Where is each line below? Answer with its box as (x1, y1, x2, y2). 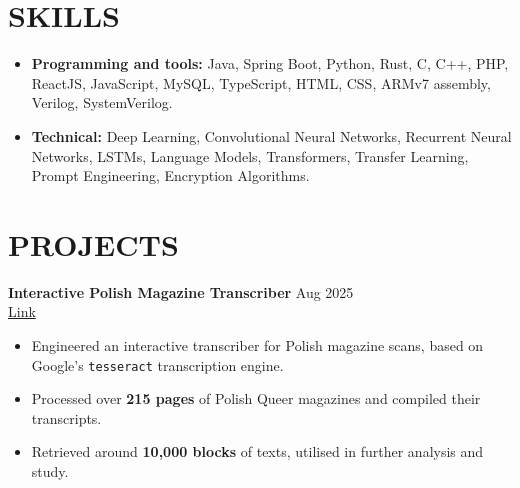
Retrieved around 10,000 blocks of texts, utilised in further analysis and (31, 441, 484, 462)
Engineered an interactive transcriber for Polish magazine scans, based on (31, 335, 484, 355)
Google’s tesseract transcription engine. (31, 354, 284, 375)
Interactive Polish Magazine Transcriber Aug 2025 (8, 281, 354, 302)
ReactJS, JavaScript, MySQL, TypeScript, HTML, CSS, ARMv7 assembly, (31, 72, 491, 93)
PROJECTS (8, 223, 179, 264)
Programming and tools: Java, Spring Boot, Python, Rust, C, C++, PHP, (31, 53, 509, 74)
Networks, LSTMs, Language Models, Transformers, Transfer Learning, (31, 145, 469, 166)
